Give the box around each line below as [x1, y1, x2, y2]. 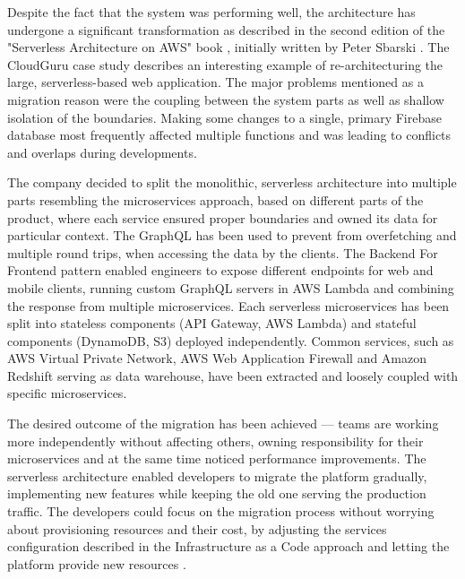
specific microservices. [7, 384, 127, 402]
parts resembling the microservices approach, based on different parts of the [7, 190, 424, 209]
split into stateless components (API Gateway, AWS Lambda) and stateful [7, 314, 417, 333]
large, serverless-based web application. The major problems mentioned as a [7, 73, 424, 91]
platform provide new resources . [7, 554, 186, 573]
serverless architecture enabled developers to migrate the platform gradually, [7, 466, 427, 485]
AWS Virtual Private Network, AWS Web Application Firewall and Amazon [7, 349, 427, 367]
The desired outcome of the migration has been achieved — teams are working [7, 414, 439, 433]
